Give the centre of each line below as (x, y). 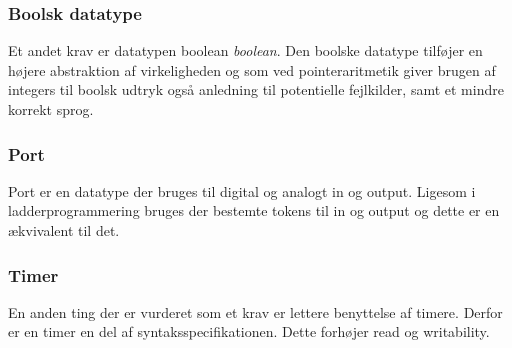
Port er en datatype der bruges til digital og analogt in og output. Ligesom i (242, 190)
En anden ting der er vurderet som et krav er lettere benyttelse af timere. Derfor (255, 311)
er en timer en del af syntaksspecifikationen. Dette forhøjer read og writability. (249, 331)
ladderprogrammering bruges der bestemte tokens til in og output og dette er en (254, 210)
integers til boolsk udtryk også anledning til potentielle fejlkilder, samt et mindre (256, 89)
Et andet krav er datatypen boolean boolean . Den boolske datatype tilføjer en (245, 50)
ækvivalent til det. (64, 230)
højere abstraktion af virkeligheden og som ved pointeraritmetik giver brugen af (252, 69)
